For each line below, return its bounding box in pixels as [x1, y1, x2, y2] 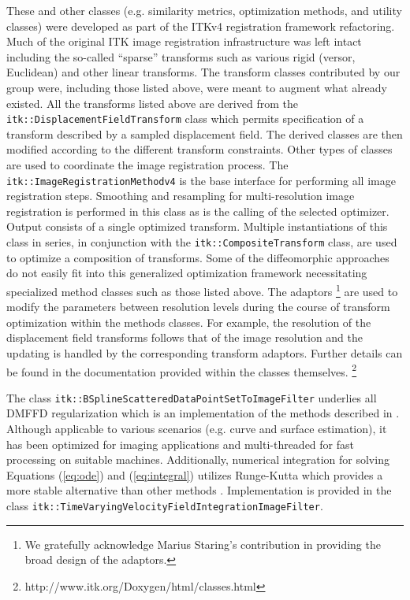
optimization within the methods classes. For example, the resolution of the [6, 313, 371, 330]
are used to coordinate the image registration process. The [6, 157, 289, 172]
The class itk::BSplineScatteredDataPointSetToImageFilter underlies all [6, 389, 377, 406]
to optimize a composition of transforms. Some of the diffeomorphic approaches [6, 249, 389, 265]
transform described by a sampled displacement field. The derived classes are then [6, 125, 403, 142]
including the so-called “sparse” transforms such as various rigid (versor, [6, 48, 356, 65]
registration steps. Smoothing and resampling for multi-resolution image [6, 187, 355, 204]
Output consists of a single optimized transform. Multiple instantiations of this [6, 218, 388, 235]
